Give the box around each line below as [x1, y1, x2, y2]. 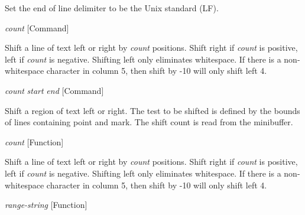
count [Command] [5, 21, 69, 34]
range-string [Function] [5, 198, 87, 211]
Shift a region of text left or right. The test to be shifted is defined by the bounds [5, 104, 300, 116]
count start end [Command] [5, 84, 104, 96]
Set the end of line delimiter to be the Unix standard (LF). [5, 2, 219, 14]
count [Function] [5, 135, 64, 148]
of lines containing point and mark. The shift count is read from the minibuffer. [5, 116, 293, 128]
